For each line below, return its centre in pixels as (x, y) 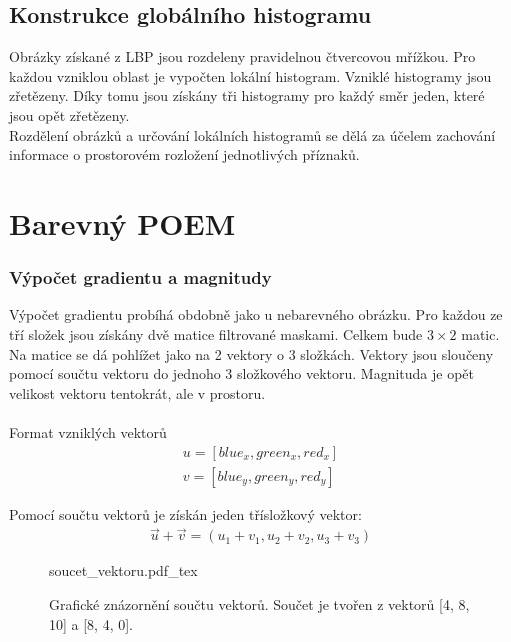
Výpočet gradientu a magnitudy (140, 277)
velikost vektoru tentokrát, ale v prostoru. (137, 392)
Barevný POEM (122, 222)
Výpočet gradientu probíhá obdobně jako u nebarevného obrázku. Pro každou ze (256, 314)
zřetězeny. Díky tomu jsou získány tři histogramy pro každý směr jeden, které (247, 95)
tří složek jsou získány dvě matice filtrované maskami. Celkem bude (216, 333)
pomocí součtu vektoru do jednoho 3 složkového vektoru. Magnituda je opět (241, 373)
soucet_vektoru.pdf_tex (123, 570)
